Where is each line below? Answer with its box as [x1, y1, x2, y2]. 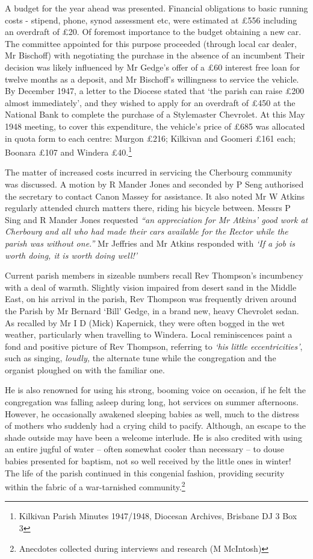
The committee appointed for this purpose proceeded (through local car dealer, [5, 37, 297, 49]
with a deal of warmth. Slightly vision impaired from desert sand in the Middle [5, 280, 297, 293]
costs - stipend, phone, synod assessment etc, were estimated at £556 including [5, 13, 297, 26]
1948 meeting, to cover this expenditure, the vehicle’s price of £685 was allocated [5, 119, 305, 132]
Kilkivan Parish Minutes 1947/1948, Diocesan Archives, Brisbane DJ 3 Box [19, 510, 297, 522]
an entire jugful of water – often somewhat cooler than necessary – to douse [5, 443, 284, 455]
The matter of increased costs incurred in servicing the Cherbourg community [5, 166, 293, 178]
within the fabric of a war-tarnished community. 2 [5, 479, 185, 493]
